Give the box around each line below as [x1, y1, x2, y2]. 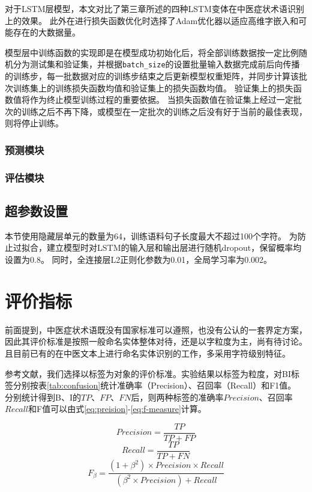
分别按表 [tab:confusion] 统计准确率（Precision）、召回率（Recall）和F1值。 [13, 379, 296, 392]
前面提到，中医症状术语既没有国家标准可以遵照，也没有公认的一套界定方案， [5, 323, 307, 336]
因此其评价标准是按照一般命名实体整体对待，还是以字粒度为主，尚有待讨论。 [5, 335, 307, 348]
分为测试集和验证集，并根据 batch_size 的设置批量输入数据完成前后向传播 [13, 58, 300, 70]
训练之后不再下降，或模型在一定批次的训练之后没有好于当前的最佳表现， [21, 105, 307, 117]
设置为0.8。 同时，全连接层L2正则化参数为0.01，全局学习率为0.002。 [5, 253, 272, 266]
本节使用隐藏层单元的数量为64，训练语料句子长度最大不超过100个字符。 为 [5, 229, 298, 242]
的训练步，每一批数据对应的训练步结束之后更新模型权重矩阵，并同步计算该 [5, 70, 299, 82]
